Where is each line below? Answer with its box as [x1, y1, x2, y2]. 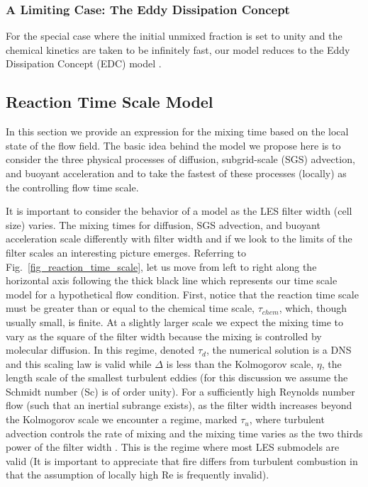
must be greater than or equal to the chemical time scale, [6, 301, 255, 315]
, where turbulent [249, 412, 325, 427]
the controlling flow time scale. [6, 179, 139, 194]
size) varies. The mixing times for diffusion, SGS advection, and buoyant [6, 217, 320, 232]
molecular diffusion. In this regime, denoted [6, 342, 195, 357]
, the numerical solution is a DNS [206, 342, 352, 357]
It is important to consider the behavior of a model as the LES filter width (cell [6, 203, 352, 218]
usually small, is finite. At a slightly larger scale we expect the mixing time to [6, 314, 344, 329]
